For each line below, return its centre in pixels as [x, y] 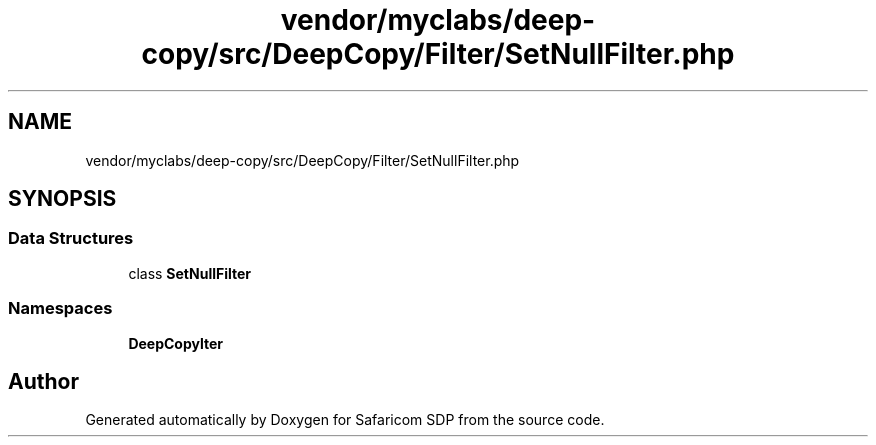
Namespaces [60, 308]
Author [43, 381]
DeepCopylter [176, 343]
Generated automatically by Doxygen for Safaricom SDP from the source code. [345, 420]
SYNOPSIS [62, 199]
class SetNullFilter [190, 273]
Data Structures [71, 238]
